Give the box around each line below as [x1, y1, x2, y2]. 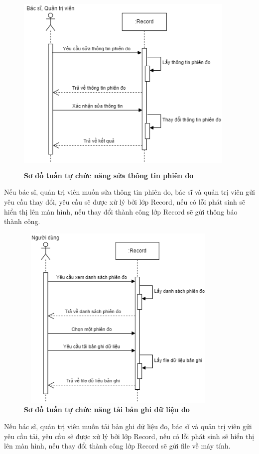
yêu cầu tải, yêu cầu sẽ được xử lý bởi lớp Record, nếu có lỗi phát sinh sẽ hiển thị [4, 431, 255, 441]
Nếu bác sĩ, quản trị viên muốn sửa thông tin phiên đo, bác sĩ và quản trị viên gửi [4, 187, 255, 197]
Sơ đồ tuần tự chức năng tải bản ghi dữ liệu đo [24, 404, 190, 415]
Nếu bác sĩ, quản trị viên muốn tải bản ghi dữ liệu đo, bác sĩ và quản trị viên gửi [4, 421, 252, 432]
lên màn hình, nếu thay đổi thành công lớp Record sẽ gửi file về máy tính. [4, 441, 231, 451]
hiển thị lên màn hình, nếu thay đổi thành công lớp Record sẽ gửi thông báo [4, 206, 238, 217]
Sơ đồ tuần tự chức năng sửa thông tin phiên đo [24, 170, 194, 180]
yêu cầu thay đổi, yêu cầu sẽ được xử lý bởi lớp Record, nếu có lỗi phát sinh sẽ [4, 196, 246, 207]
